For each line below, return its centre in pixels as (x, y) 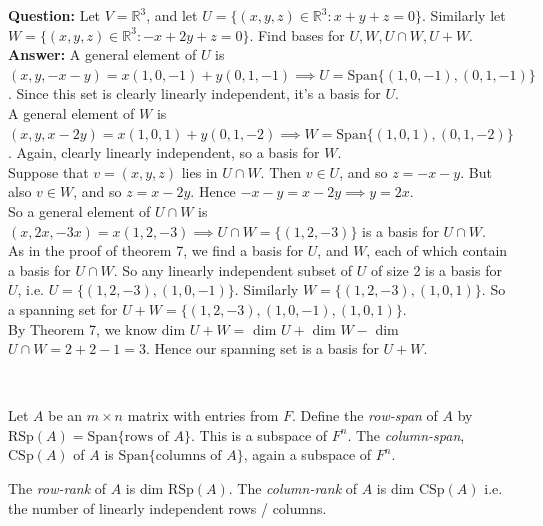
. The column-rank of (293, 488)
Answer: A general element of (102, 54)
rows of (146, 436)
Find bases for (301, 34)
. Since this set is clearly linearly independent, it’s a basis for (194, 93)
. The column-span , (406, 434)
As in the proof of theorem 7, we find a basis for (156, 250)
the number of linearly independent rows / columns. (167, 507)
